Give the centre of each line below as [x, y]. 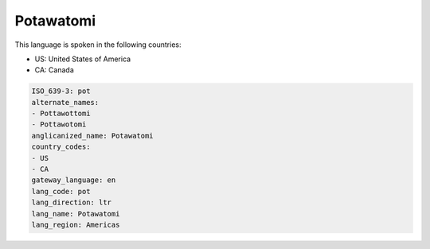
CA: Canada [55, 70]
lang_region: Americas [76, 225]
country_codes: [61, 147]
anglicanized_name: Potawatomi [93, 136]
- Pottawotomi [59, 124]
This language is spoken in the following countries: [98, 45]
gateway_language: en [74, 180]
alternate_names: [65, 102]
